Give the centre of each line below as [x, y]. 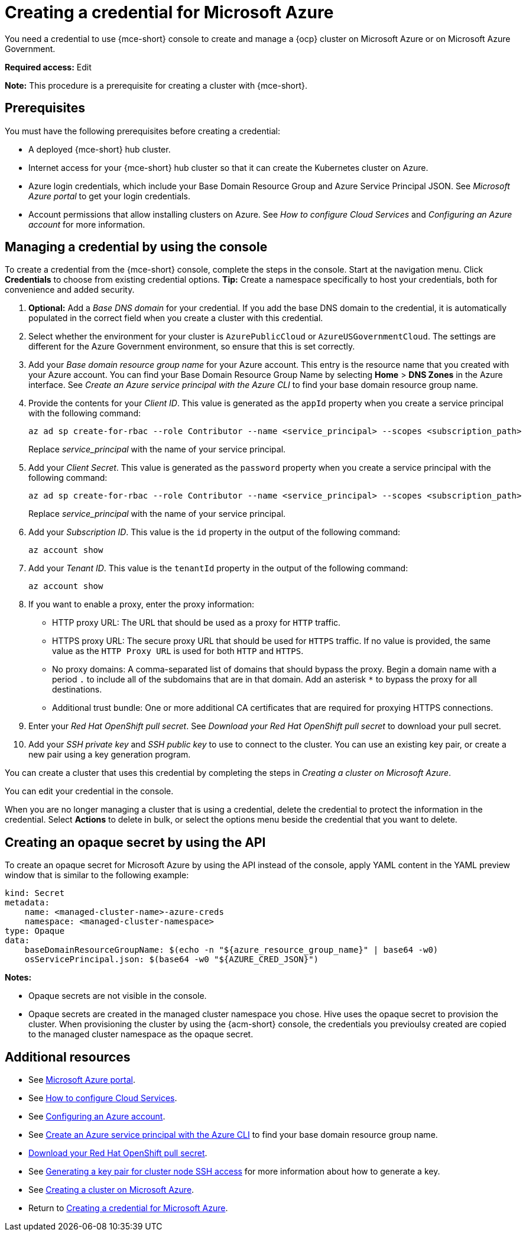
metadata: [27, 903]
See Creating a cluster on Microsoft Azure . [111, 1190]
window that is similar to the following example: [97, 875]
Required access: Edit [48, 67]
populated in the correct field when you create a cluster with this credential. [176, 318]
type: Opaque [35, 931]
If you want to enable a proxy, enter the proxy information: [142, 604]
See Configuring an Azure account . [97, 1117]
